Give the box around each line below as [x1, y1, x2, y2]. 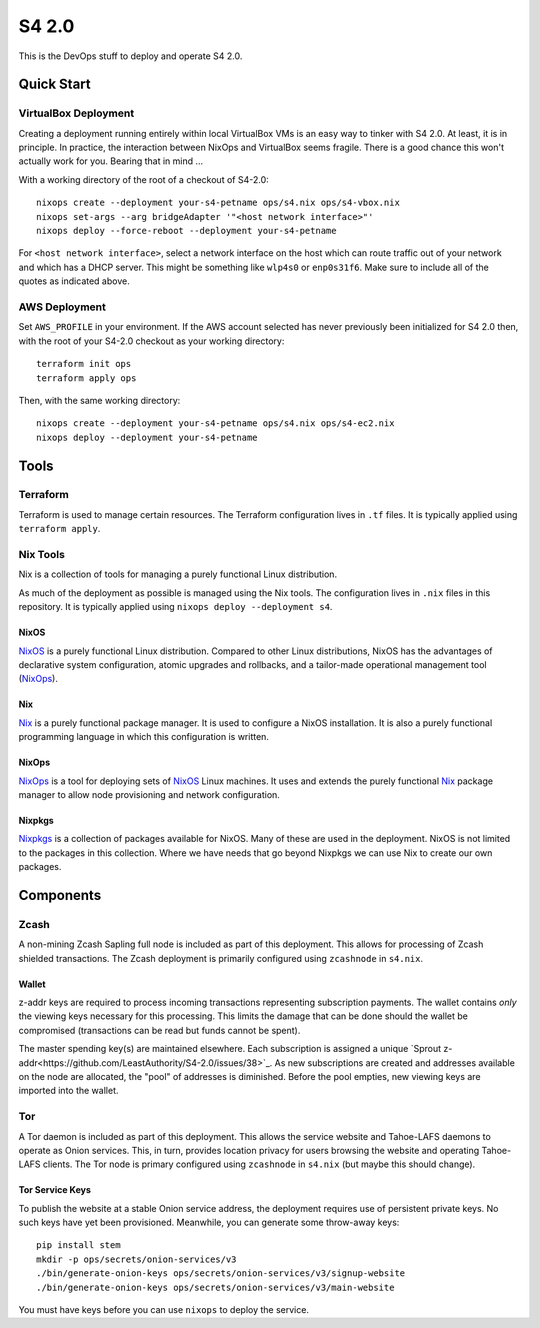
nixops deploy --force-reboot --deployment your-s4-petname [36, 225, 337, 237]
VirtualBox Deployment [18, 106, 135, 120]
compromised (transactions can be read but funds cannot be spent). [18, 1024, 301, 1036]
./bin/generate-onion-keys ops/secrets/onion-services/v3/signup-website [36, 1268, 406, 1279]
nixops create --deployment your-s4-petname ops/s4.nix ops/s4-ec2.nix [36, 418, 395, 429]
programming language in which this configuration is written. [18, 731, 270, 743]
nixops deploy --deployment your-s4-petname [36, 431, 259, 443]
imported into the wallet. [18, 1085, 119, 1097]
